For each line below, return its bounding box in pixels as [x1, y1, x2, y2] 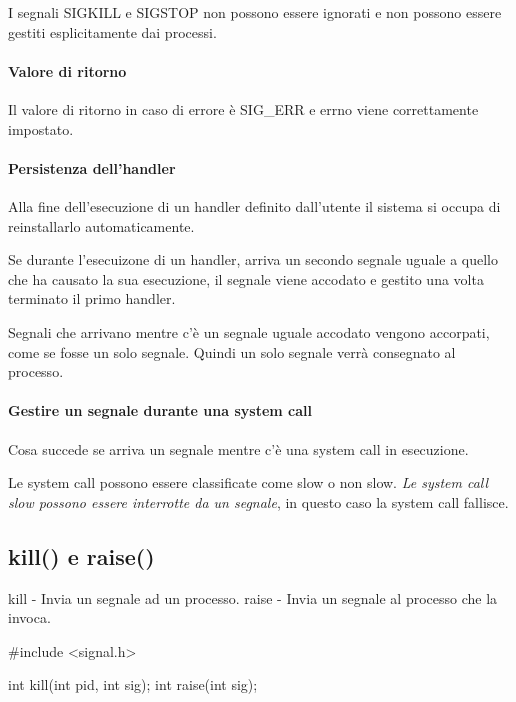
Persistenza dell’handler [8, 157, 176, 178]
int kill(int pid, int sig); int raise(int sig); [8, 674, 258, 695]
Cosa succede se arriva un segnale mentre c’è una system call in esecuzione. [8, 438, 469, 459]
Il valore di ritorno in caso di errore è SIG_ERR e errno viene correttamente [8, 98, 479, 119]
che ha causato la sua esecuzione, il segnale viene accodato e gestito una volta [8, 268, 484, 289]
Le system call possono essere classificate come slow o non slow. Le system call [8, 472, 489, 493]
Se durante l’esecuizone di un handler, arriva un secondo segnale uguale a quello [8, 249, 499, 270]
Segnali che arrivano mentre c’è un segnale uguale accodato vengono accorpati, [8, 321, 490, 342]
